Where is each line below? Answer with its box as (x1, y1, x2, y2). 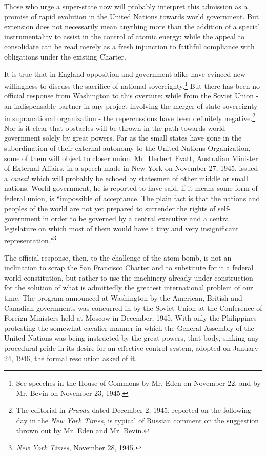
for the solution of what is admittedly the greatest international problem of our (4, 282, 253, 293)
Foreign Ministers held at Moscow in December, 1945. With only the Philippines (4, 312, 257, 323)
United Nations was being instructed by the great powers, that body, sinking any (4, 332, 259, 343)
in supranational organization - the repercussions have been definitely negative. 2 (4, 111, 256, 123)
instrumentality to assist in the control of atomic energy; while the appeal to (4, 31, 245, 42)
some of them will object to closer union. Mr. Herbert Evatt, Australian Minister (4, 152, 258, 163)
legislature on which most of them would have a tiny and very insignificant (4, 223, 239, 233)
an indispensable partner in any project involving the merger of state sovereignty (4, 101, 258, 111)
